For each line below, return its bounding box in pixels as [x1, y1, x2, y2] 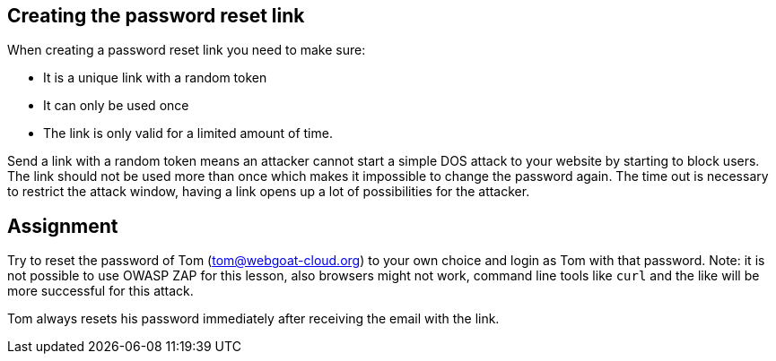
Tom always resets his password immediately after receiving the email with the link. [7, 311, 500, 327]
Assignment [7, 214, 118, 237]
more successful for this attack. [7, 283, 194, 299]
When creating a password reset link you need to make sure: [7, 42, 366, 58]
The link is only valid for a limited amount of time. [43, 125, 333, 142]
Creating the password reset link [7, 4, 305, 27]
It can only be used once [43, 98, 189, 114]
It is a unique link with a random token [43, 70, 267, 86]
